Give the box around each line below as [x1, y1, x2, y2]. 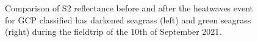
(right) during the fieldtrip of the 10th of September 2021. [5, 25, 222, 38]
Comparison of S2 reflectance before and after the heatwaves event [5, 2, 254, 14]
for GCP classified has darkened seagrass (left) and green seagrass [5, 13, 251, 26]
